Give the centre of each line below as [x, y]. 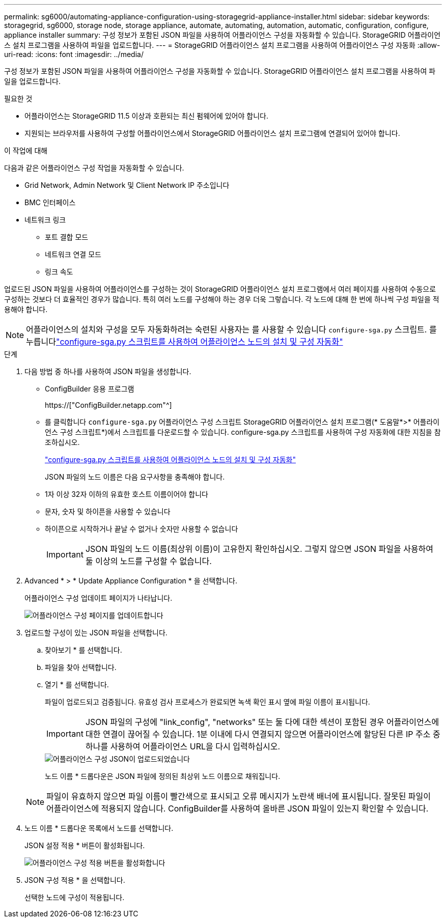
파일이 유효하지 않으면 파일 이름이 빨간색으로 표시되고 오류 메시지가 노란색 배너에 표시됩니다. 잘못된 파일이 [239, 796]
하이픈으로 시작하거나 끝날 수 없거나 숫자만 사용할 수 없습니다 [142, 529]
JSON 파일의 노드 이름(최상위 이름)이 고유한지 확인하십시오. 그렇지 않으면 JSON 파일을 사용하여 [259, 549]
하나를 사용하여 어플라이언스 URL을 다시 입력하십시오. [183, 746]
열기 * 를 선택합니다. [77, 684]
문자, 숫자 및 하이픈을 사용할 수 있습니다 [108, 511]
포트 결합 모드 [67, 237]
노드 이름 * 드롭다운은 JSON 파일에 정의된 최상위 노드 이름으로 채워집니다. [163, 776]
